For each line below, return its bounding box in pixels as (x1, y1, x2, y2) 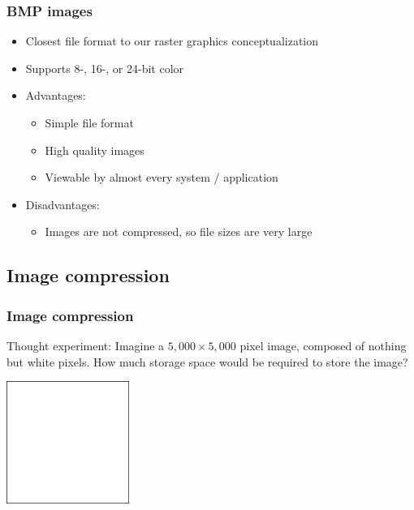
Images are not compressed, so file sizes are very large (45, 223, 313, 240)
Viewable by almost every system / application (45, 169, 278, 186)
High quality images (45, 141, 144, 158)
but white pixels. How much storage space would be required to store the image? (6, 353, 408, 370)
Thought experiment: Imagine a (6, 336, 165, 354)
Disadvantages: (25, 195, 100, 212)
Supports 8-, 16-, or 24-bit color (25, 59, 184, 76)
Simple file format (45, 114, 134, 131)
